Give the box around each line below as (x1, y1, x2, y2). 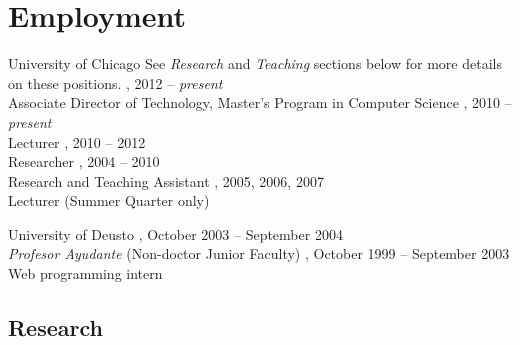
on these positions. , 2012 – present (8, 72, 223, 93)
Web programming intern (8, 263, 163, 284)
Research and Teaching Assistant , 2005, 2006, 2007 (8, 170, 324, 191)
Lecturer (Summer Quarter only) (8, 190, 210, 211)
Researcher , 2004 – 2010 (8, 151, 160, 172)
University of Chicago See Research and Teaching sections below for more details (8, 53, 502, 74)
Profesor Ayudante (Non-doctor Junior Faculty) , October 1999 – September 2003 (8, 243, 510, 264)
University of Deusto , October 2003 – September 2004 (8, 223, 343, 244)
